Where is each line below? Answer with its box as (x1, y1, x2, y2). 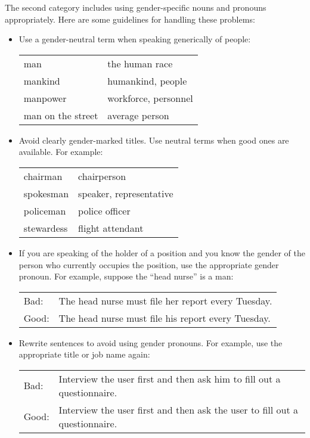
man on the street (23, 108, 98, 122)
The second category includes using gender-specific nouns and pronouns (5, 1, 266, 13)
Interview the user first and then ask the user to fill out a (58, 402, 299, 417)
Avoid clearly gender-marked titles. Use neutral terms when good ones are (18, 133, 289, 146)
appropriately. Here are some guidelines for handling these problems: (5, 13, 255, 25)
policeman (23, 203, 66, 218)
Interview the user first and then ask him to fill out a (58, 371, 281, 386)
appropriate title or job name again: (18, 348, 150, 361)
